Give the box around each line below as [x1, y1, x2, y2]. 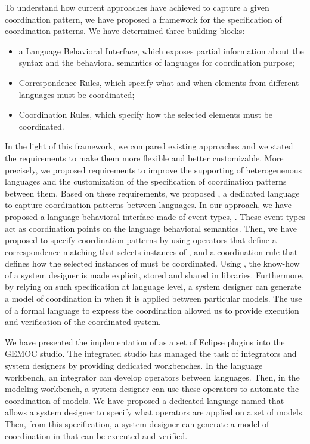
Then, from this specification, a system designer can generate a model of [5, 418, 269, 430]
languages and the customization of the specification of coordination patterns [5, 175, 287, 188]
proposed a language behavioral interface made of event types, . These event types [5, 210, 305, 222]
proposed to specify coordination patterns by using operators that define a [5, 234, 277, 246]
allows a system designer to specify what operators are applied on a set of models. [5, 406, 305, 418]
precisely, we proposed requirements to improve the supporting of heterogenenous [5, 163, 302, 176]
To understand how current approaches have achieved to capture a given [5, 1, 269, 13]
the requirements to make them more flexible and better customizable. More [5, 151, 284, 164]
